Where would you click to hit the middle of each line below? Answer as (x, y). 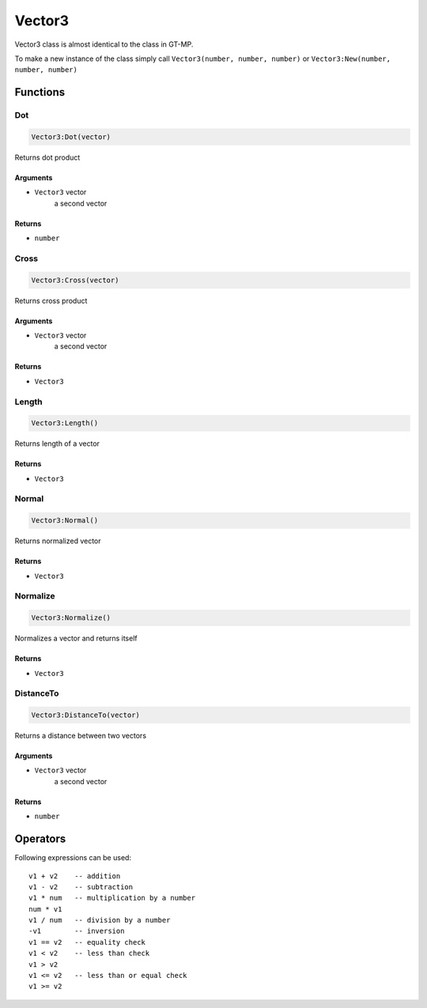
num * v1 (45, 909)
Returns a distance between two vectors (80, 736)
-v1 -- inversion (77, 931)
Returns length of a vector (57, 444)
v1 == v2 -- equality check (87, 942)
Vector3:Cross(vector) (75, 280)
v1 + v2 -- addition (75, 876)
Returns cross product (51, 300)
